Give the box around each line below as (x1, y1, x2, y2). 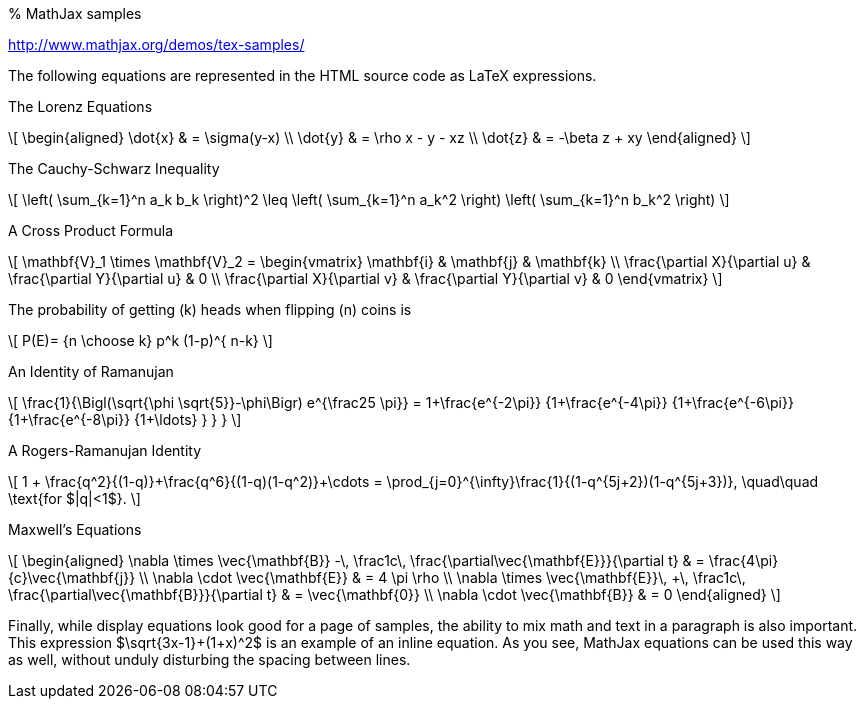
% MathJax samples (8, 5, 142, 22)
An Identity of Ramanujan (8, 363, 174, 380)
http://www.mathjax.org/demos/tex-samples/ (8, 36, 305, 53)
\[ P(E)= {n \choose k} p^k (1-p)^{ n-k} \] (8, 332, 273, 349)
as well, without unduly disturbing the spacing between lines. (8, 651, 411, 668)
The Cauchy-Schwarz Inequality (8, 160, 220, 177)
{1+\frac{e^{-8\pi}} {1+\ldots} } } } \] (8, 411, 242, 428)
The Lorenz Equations (8, 98, 153, 115)
